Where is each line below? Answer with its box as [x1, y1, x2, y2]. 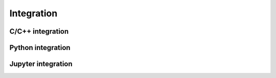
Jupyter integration [9, 60, 73, 68]
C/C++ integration [9, 27, 69, 36]
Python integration [9, 43, 71, 52]
